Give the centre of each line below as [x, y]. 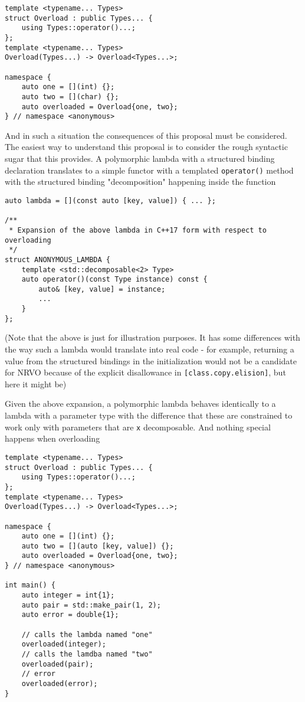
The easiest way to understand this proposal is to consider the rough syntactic [146, 147]
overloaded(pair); [58, 664]
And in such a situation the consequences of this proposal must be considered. [146, 135]
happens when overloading [53, 438]
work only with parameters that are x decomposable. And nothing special [138, 427]
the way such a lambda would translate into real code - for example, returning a [150, 349]
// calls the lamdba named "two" [87, 654]
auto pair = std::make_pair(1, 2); [91, 605]
